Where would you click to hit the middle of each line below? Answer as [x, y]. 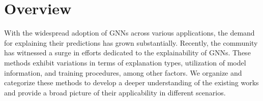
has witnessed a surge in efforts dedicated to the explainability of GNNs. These [127, 53]
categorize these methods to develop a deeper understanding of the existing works [131, 82]
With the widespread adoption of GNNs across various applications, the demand [129, 33]
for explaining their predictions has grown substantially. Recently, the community [131, 42]
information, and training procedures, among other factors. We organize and [123, 72]
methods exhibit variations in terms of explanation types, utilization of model [125, 62]
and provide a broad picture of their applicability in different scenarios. [115, 92]
